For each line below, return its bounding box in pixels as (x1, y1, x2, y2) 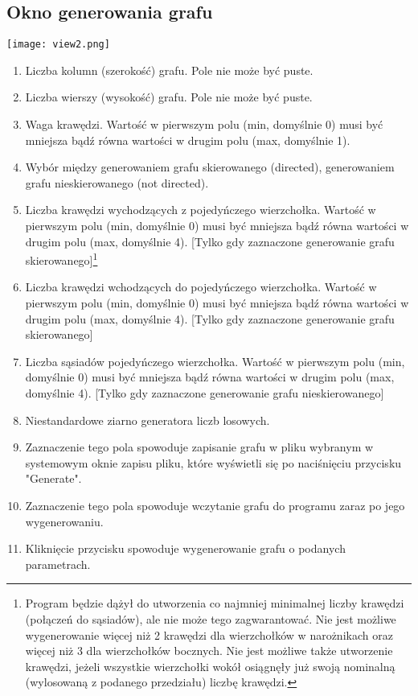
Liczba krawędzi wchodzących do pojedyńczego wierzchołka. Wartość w (25, 278, 377, 295)
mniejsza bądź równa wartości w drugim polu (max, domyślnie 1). (25, 131, 350, 148)
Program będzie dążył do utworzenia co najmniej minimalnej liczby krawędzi (25, 595, 404, 612)
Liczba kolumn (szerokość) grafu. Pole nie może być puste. (25, 61, 313, 78)
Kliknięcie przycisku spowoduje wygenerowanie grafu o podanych (25, 540, 346, 557)
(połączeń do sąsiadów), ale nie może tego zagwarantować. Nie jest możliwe (25, 610, 396, 627)
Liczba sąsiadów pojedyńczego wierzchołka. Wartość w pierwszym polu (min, (25, 352, 405, 369)
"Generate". (25, 470, 82, 487)
